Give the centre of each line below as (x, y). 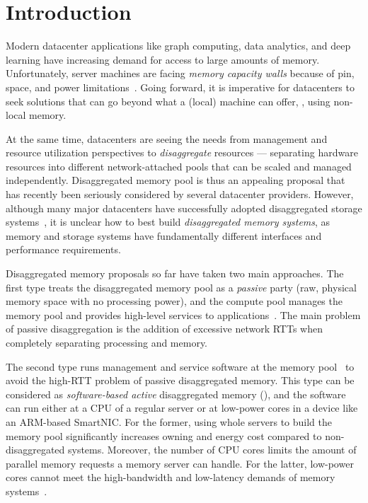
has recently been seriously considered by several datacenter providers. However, (180, 194)
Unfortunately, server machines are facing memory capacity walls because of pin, (180, 73)
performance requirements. (63, 249)
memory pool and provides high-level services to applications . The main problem (183, 314)
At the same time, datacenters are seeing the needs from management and (167, 138)
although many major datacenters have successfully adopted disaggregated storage (184, 208)
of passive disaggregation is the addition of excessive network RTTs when (164, 329)
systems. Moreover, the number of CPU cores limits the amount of (212, 450)
